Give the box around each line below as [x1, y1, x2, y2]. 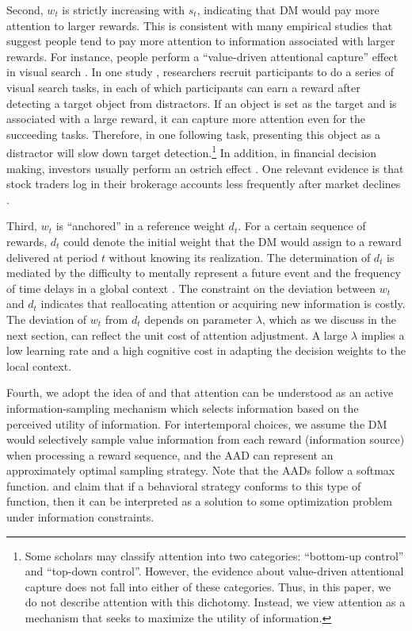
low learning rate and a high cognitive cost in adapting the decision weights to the [6, 342, 406, 359]
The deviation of [6, 310, 87, 327]
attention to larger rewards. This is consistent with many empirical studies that [6, 17, 393, 33]
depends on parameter [144, 310, 253, 327]
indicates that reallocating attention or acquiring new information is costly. [40, 295, 406, 312]
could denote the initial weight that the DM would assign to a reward [63, 233, 402, 249]
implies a [360, 326, 405, 343]
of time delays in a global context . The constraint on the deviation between [6, 279, 376, 296]
